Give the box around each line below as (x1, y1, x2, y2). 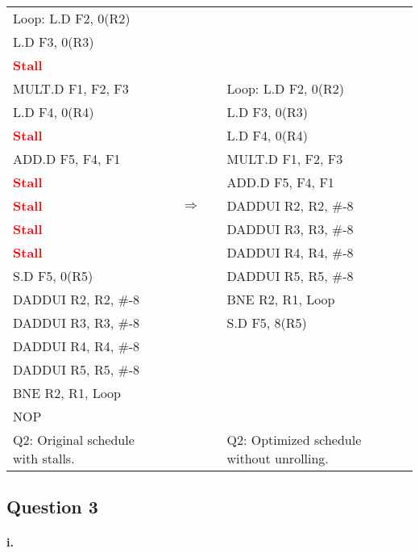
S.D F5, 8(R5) (226, 313, 307, 332)
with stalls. (13, 449, 75, 467)
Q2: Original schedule (13, 430, 135, 449)
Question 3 (6, 494, 98, 519)
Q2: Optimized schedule (226, 430, 362, 449)
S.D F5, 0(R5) (13, 266, 93, 285)
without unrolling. (226, 449, 329, 467)
